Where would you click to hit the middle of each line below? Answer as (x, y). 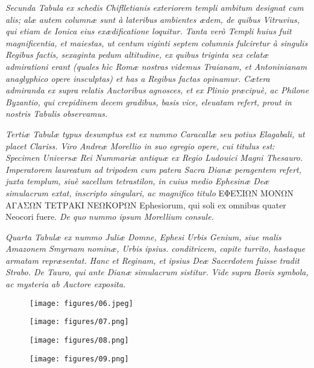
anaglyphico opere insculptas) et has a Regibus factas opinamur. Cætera (138, 78)
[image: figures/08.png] (79, 340)
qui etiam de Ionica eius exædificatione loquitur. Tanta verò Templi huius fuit (149, 31)
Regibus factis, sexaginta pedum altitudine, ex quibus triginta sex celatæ (137, 55)
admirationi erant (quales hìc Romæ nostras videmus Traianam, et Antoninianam (156, 66)
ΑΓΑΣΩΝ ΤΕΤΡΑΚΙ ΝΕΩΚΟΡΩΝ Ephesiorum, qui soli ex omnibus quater (146, 204)
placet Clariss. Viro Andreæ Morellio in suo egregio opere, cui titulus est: (140, 145)
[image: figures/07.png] (79, 322)
